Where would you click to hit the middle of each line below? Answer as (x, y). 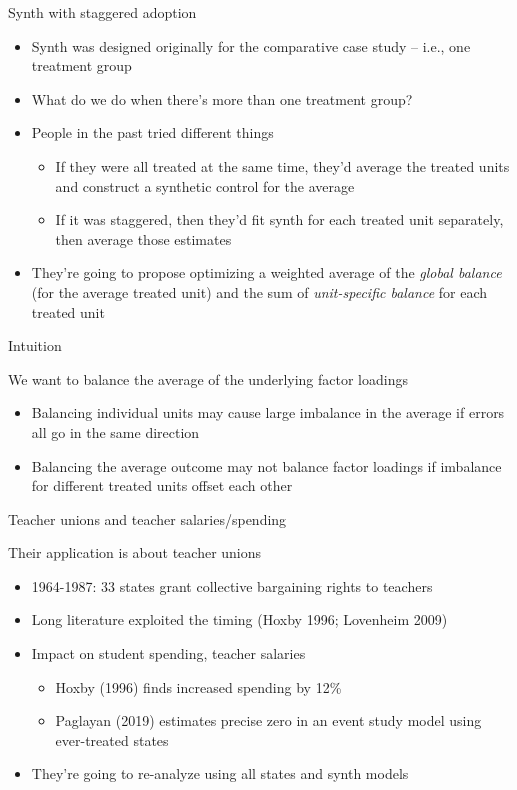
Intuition (35, 345)
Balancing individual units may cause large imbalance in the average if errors (268, 412)
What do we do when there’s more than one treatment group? (222, 98)
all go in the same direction (115, 431)
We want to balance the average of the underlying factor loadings (208, 378)
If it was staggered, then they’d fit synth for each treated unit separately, (279, 219)
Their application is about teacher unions (135, 552)
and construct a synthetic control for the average (205, 185)
